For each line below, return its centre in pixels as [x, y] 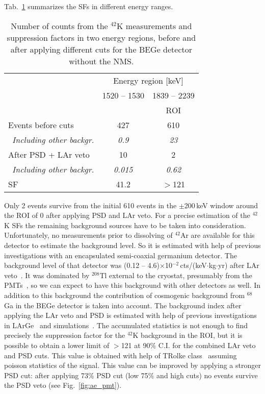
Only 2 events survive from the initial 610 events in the [90, 205]
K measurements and [154, 26]
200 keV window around [221, 205]
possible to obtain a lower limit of [57, 345]
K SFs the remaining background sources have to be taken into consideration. [125, 225]
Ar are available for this [217, 235]
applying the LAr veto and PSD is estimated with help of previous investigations [130, 315]
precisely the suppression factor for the [65, 335]
